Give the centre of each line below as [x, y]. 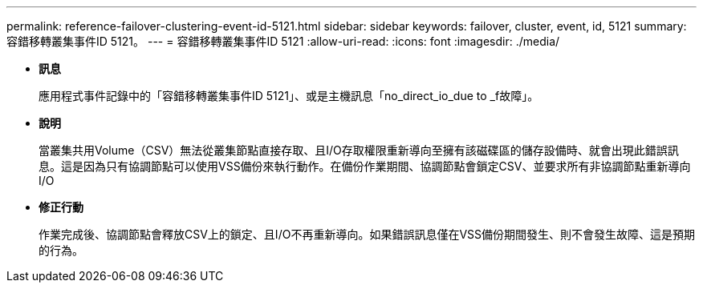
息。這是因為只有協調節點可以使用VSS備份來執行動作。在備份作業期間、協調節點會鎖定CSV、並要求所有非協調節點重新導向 [365, 166]
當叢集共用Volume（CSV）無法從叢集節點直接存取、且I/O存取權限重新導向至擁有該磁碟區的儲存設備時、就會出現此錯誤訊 [359, 150]
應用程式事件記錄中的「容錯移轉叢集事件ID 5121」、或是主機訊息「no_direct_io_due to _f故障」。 [289, 96]
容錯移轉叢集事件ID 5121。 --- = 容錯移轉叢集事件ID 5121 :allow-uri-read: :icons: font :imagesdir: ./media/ [283, 41]
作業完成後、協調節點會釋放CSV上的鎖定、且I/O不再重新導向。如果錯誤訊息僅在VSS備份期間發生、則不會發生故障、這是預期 [367, 234]
